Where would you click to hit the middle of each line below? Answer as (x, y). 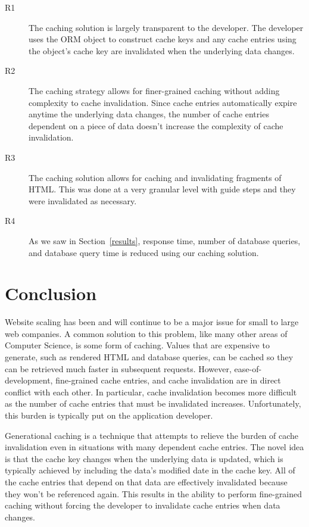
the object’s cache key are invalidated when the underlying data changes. (162, 50)
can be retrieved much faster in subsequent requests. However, (118, 368)
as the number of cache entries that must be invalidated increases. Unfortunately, (153, 403)
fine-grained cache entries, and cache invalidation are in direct (168, 380)
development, (29, 380)
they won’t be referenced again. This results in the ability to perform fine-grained (154, 493)
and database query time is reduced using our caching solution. (144, 252)
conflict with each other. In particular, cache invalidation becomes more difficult (151, 392)
